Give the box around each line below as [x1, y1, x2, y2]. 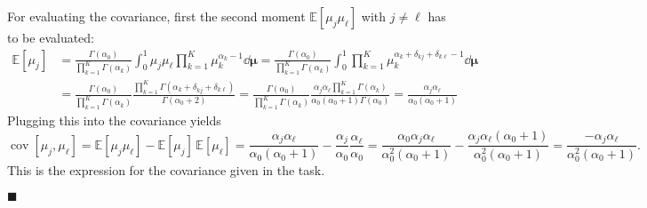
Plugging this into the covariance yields [7, 111, 221, 130]
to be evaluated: [7, 28, 94, 46]
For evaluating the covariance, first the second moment [7, 7, 306, 25]
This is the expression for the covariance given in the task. [7, 161, 325, 180]
